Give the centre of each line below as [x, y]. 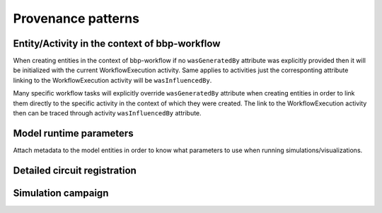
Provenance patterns [76, 18]
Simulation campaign [61, 193]
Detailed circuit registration [75, 170]
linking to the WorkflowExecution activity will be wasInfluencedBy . [112, 80]
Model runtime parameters [73, 133]
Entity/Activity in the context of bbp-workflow [117, 44]
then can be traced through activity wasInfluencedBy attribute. [107, 113]
